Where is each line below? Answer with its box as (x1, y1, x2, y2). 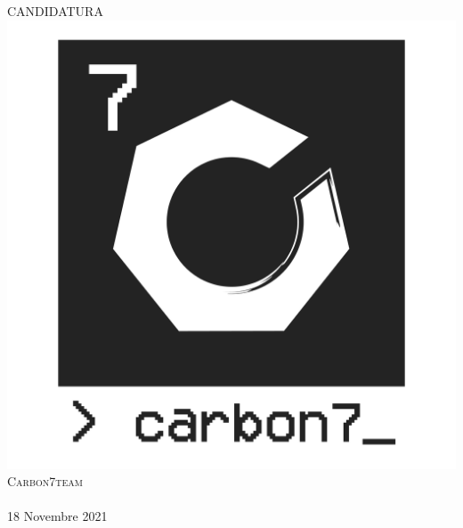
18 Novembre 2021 (7, 507, 108, 525)
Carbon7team (7, 472, 84, 491)
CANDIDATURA (7, 2, 103, 20)
